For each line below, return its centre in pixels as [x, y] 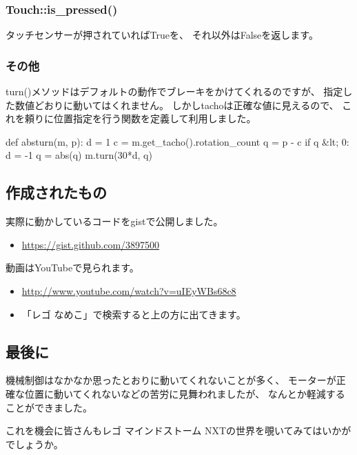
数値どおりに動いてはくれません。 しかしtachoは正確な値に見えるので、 [177, 105]
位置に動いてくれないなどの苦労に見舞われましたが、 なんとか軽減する [185, 393]
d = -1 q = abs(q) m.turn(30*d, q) [79, 155]
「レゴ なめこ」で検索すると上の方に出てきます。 [134, 314]
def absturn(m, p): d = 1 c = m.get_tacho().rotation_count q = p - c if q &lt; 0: [177, 141]
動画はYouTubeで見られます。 [72, 268]
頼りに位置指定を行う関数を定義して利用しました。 [140, 118]
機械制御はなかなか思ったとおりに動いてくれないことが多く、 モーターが [171, 380]
